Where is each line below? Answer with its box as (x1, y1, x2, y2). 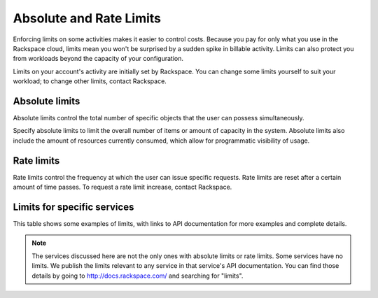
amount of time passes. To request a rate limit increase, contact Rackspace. (13, 183, 232, 192)
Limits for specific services (13, 201, 134, 213)
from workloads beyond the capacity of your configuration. (13, 55, 183, 63)
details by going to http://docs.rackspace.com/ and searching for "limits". (31, 271, 244, 280)
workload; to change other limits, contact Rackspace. (13, 77, 167, 85)
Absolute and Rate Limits (13, 10, 161, 26)
